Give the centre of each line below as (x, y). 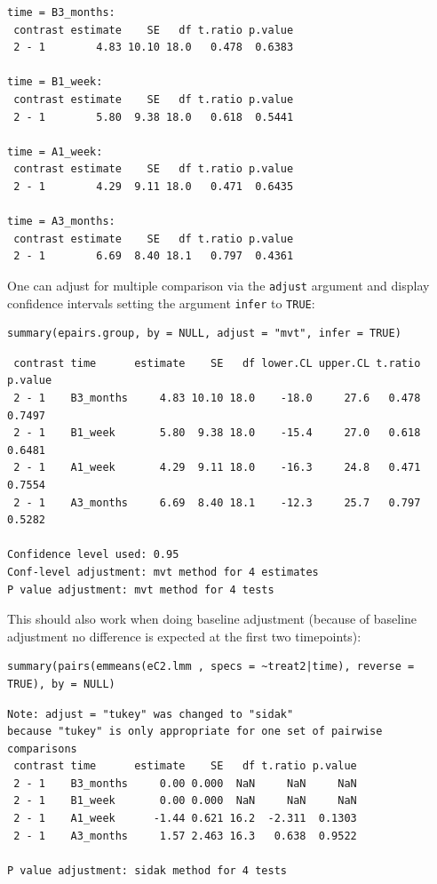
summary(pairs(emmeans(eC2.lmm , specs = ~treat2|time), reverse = (211, 667)
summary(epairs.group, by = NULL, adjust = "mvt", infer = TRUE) (204, 334)
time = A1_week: (55, 151)
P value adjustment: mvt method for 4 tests (141, 589)
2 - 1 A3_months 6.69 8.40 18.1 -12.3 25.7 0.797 (217, 502)
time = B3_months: (61, 12)
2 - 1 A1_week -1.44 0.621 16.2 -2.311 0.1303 (185, 819)
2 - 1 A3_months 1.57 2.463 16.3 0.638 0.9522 (185, 836)
